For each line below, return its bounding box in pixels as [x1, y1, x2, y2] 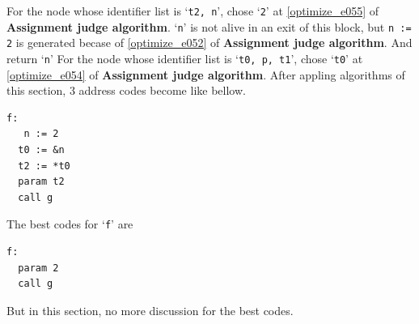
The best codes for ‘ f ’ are [6, 215, 133, 232]
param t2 [18, 176, 65, 188]
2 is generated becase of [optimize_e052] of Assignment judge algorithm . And [6, 34, 413, 51]
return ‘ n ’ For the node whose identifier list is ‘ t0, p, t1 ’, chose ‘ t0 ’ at [6, 49, 363, 66]
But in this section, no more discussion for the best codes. [6, 301, 294, 318]
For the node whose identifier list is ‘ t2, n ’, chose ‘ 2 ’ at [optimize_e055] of [6, 2, 379, 19]
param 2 [18, 262, 59, 274]
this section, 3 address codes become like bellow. [6, 82, 246, 99]
